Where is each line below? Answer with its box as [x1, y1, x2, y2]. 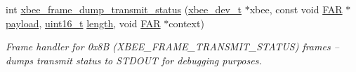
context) [169, 15, 204, 30]
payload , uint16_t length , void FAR [6, 15, 161, 30]
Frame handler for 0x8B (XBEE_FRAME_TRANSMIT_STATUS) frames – [6, 39, 339, 54]
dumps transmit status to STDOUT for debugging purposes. [6, 52, 262, 67]
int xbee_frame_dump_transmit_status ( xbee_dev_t [6, 2, 242, 16]
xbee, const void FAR [249, 2, 343, 16]
